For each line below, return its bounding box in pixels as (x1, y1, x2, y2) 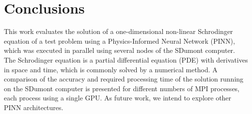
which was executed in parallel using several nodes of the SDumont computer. (4, 45, 235, 55)
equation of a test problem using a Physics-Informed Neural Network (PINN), (4, 35, 235, 46)
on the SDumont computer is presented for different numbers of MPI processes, (4, 83, 240, 93)
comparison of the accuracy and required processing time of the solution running (4, 74, 244, 84)
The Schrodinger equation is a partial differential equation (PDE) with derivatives (4, 54, 248, 65)
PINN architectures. (4, 102, 63, 112)
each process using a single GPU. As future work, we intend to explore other (4, 93, 232, 103)
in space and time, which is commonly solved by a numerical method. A (4, 64, 218, 74)
